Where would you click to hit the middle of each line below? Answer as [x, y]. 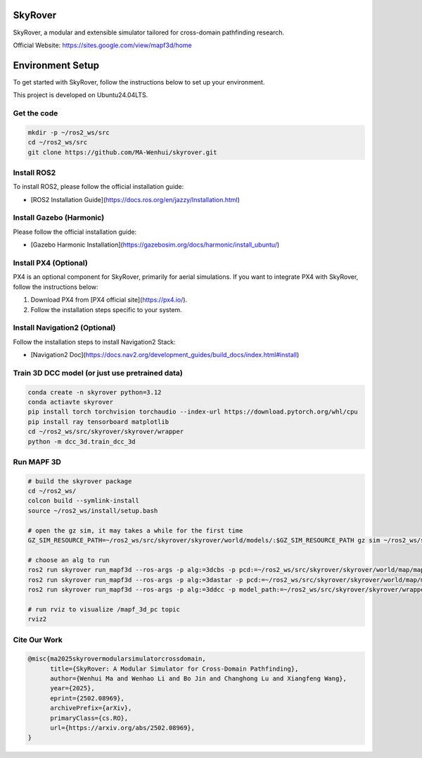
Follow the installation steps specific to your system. [106, 309]
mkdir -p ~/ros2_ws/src [69, 132]
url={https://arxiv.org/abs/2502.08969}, [122, 728]
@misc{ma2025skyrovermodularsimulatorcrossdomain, [117, 659]
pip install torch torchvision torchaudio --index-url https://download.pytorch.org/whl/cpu [193, 412]
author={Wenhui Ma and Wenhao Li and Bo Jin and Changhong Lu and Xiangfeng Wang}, [199, 679]
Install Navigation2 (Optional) [64, 328]
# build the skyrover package [80, 481]
